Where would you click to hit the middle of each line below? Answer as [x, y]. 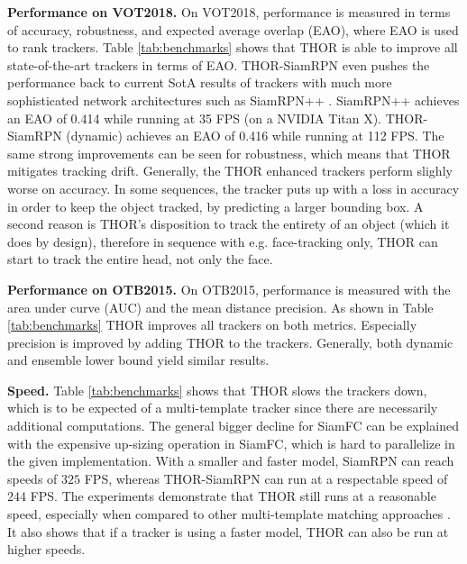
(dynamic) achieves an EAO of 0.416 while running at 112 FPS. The [255, 136]
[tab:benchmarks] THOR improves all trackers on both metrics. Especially [212, 325]
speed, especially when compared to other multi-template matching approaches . [229, 514]
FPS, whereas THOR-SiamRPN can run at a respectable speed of [266, 478]
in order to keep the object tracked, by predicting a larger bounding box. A [215, 206]
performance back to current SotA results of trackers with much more [200, 82]
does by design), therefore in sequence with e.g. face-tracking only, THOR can [223, 241]
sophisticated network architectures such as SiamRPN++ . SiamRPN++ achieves [233, 100]
